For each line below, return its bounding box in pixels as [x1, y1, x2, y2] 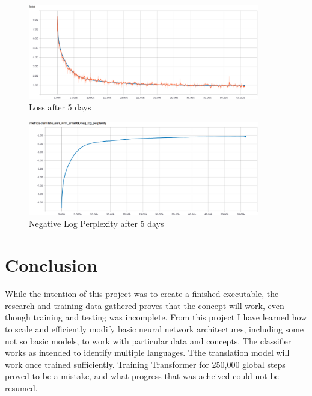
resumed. [5, 381, 38, 394]
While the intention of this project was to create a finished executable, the [5, 287, 279, 300]
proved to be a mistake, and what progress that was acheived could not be [5, 370, 279, 382]
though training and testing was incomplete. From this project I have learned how [5, 311, 307, 323]
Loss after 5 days [29, 101, 91, 113]
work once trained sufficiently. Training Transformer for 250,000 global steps [5, 358, 286, 370]
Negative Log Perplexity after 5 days [29, 217, 164, 230]
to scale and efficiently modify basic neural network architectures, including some [5, 322, 304, 335]
